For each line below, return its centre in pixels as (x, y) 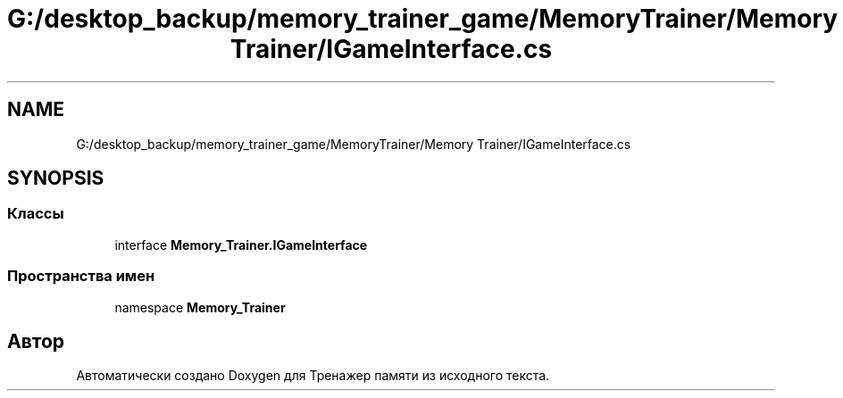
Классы (36, 214)
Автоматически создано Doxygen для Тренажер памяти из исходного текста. (313, 376)
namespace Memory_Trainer (200, 307)
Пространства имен (81, 276)
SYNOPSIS (56, 178)
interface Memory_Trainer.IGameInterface (241, 245)
